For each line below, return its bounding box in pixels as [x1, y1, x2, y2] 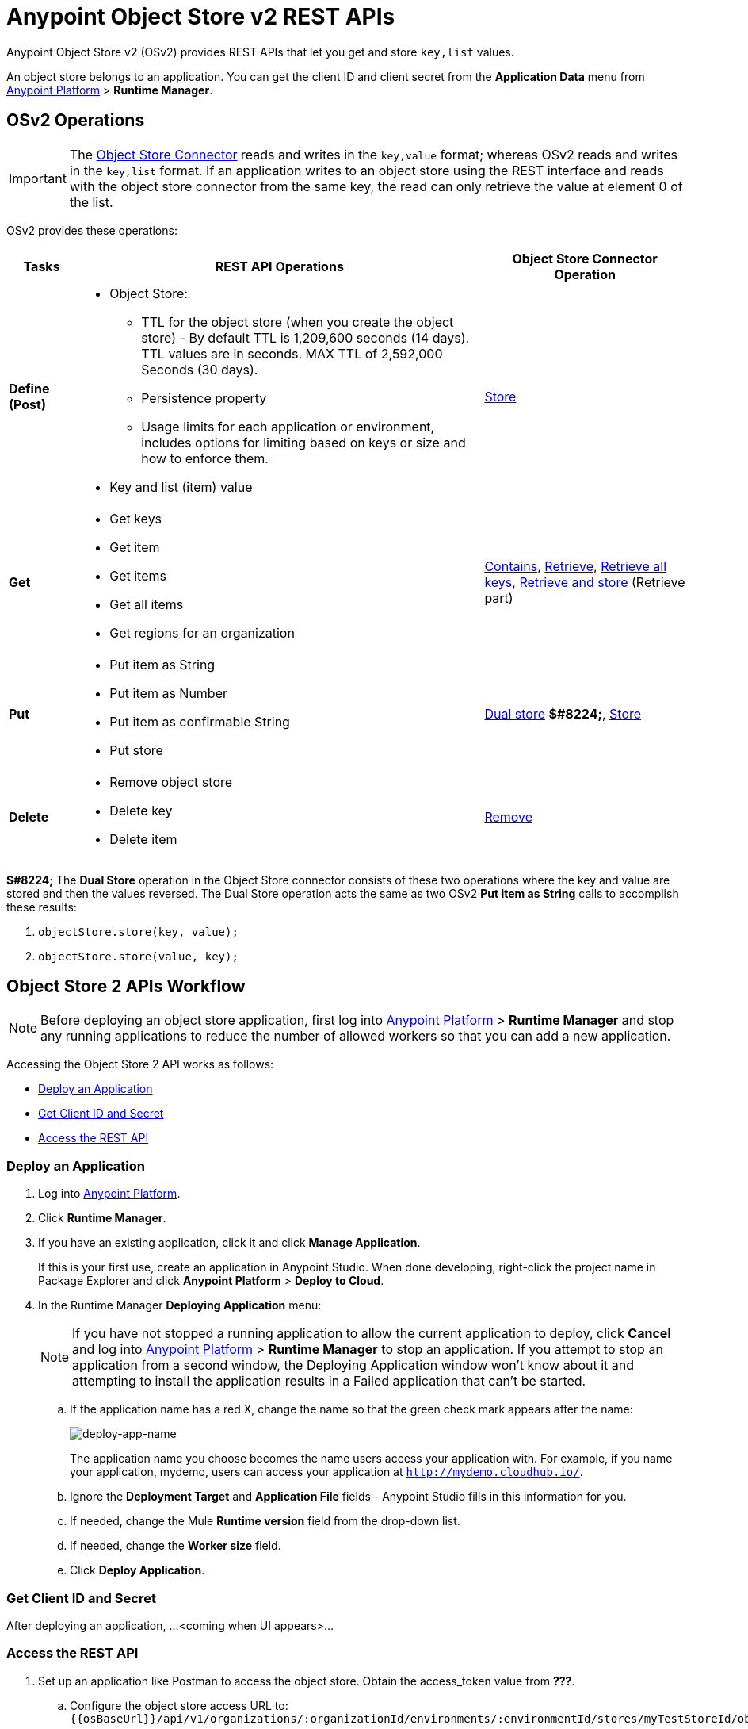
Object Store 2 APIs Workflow [6, 976, 246, 997]
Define [9, 380, 50, 397]
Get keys [109, 510, 162, 527]
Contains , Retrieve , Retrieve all [484, 558, 667, 574]
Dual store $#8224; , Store [484, 705, 642, 722]
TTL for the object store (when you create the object [141, 313, 454, 330]
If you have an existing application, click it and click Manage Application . [38, 1236, 421, 1250]
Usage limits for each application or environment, [141, 418, 435, 435]
